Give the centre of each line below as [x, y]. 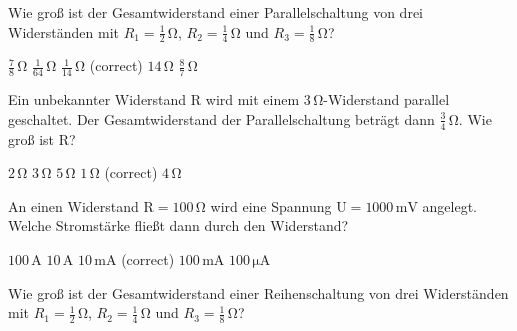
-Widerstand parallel [386, 99]
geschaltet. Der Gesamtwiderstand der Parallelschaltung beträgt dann [221, 118]
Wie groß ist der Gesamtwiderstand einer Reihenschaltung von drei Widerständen [258, 292]
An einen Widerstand [73, 205]
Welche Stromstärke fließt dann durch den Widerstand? [178, 225]
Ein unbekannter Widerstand [97, 99]
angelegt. [449, 205]
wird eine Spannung [271, 205]
